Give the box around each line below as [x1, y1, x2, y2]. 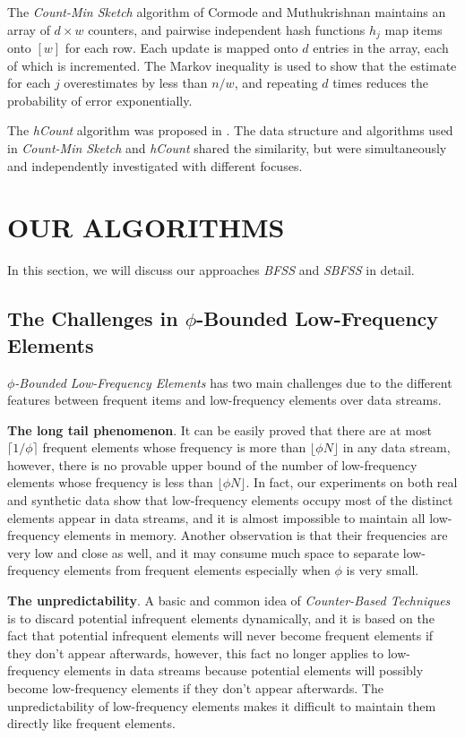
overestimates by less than [64, 73, 208, 92]
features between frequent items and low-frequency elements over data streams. [7, 390, 442, 409]
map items [384, 20, 443, 39]
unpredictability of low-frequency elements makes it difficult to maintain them [7, 696, 436, 715]
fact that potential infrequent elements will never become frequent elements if [7, 626, 434, 645]
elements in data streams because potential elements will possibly [64, 661, 424, 680]
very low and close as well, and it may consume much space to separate [7, 543, 400, 562]
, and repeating [234, 73, 318, 92]
